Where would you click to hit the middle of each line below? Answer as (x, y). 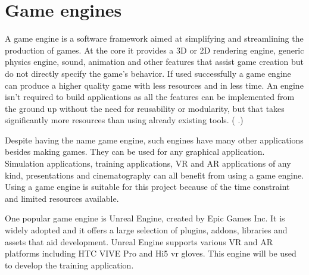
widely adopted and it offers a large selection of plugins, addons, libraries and (146, 230)
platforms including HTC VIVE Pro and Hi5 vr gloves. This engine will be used (151, 253)
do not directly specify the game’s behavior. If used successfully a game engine (148, 73)
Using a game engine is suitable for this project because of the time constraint (147, 187)
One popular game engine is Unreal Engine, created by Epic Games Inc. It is (145, 218)
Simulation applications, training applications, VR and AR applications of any (148, 163)
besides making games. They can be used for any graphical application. (135, 151)
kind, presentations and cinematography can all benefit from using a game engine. (154, 175)
